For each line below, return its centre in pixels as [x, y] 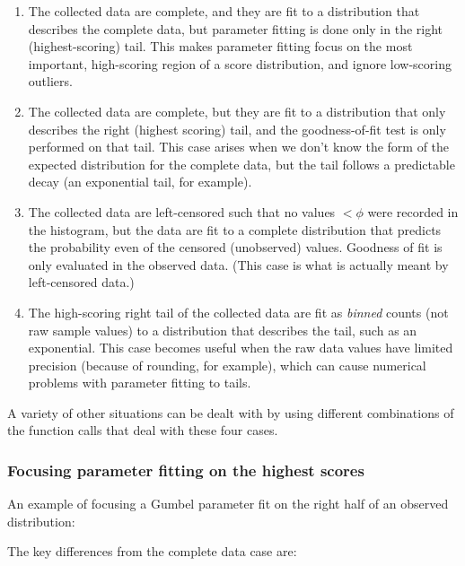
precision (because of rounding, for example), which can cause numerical [227, 365]
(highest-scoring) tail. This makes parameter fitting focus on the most [220, 46]
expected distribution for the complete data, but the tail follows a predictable [241, 164]
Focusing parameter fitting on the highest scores [186, 470]
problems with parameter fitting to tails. [140, 383]
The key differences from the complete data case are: [152, 551]
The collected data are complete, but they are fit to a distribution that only [237, 111]
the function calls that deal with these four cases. [143, 430]
